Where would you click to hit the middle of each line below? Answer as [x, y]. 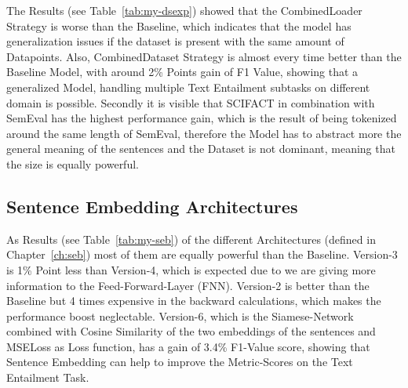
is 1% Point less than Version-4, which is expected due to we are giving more [191, 269]
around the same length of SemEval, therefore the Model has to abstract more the [204, 133]
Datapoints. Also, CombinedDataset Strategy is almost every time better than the [204, 56]
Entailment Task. [48, 377]
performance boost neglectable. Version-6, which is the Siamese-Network [180, 315]
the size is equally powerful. [73, 163]
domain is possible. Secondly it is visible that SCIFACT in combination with [191, 102]
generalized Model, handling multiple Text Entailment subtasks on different [188, 87]
